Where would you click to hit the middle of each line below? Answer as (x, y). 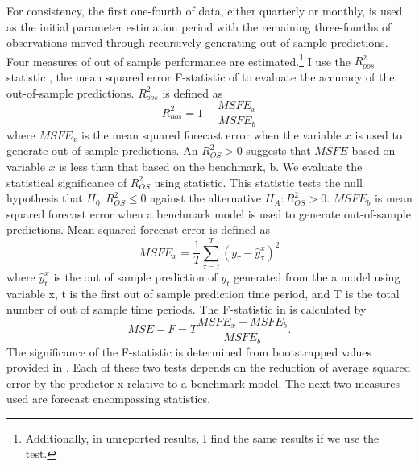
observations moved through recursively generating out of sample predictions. (197, 42)
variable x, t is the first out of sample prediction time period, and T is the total (203, 293)
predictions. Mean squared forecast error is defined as (138, 229)
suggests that (278, 150)
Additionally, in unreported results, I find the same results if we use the (202, 437)
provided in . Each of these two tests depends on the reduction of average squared (209, 367)
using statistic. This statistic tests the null (258, 182)
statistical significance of (67, 182)
